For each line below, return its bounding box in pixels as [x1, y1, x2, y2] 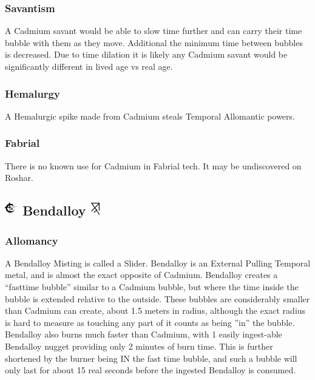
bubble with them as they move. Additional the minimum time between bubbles [5, 36, 303, 49]
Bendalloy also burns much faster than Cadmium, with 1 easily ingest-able [5, 328, 282, 341]
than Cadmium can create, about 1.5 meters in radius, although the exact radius [5, 304, 306, 317]
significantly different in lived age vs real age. [5, 60, 173, 72]
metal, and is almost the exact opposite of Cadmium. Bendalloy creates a [5, 268, 278, 281]
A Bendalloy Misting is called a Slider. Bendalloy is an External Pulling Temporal [5, 256, 311, 269]
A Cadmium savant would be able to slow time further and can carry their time [5, 24, 302, 37]
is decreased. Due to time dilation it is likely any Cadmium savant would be [5, 48, 288, 61]
